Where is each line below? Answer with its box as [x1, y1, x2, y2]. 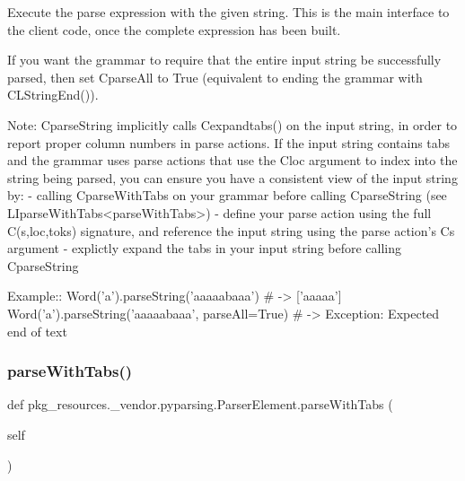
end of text [7, 321, 67, 340]
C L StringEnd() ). [7, 85, 99, 104]
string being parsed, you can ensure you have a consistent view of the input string [7, 168, 458, 187]
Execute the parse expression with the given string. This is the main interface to [7, 3, 450, 21]
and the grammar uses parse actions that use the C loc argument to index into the [7, 151, 458, 170]
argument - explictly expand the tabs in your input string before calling [7, 239, 402, 258]
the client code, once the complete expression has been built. [7, 20, 341, 39]
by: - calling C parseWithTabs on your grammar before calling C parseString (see [7, 186, 447, 205]
